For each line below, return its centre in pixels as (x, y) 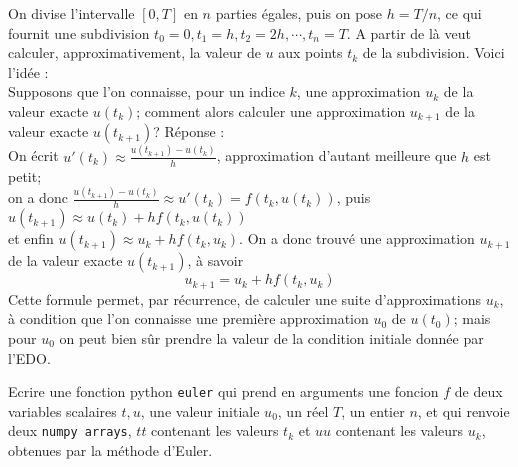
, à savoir (215, 260)
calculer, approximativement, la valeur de (134, 52)
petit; (25, 175)
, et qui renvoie (463, 410)
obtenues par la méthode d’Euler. (110, 450)
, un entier (373, 410)
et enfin (31, 238)
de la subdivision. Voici (433, 52)
